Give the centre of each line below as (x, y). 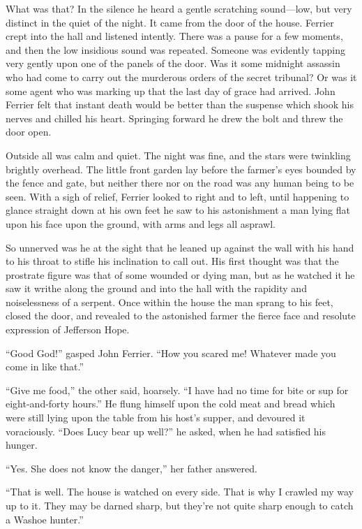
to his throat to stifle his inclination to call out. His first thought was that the (172, 261)
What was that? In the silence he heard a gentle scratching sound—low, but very (179, 8)
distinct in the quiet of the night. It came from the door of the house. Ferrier (170, 22)
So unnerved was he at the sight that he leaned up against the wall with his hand (180, 247)
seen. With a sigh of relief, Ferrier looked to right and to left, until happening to (178, 196)
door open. (29, 132)
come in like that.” (45, 367)
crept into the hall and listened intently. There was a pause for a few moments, (174, 36)
